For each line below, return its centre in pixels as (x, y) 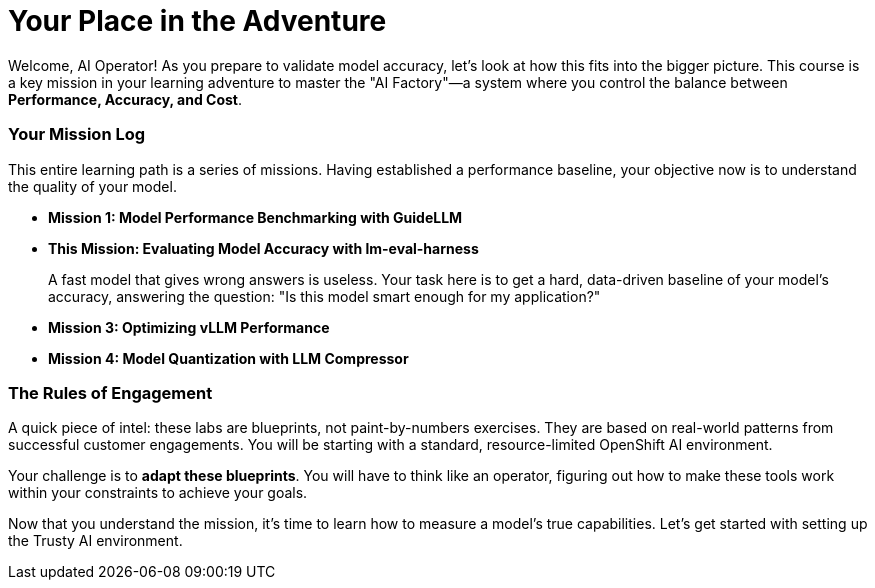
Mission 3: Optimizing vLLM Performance (189, 327)
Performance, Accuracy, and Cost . (125, 99)
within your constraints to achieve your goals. (158, 493)
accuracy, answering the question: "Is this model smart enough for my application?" (324, 296)
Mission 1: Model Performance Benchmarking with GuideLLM (255, 217)
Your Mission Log (77, 134)
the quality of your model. (92, 186)
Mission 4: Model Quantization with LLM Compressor (228, 358)
